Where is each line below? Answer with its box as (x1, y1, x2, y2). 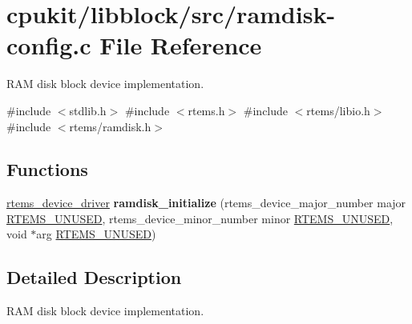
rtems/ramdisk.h (69, 118, 151, 134)
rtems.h (188, 102, 225, 118)
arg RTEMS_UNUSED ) (36, 226, 156, 242)
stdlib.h (69, 102, 107, 118)
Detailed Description (6, 265, 182, 290)
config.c (6, 29, 91, 62)
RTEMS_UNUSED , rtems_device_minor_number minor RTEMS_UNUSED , (6, 210, 394, 226)
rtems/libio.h (306, 102, 370, 118)
